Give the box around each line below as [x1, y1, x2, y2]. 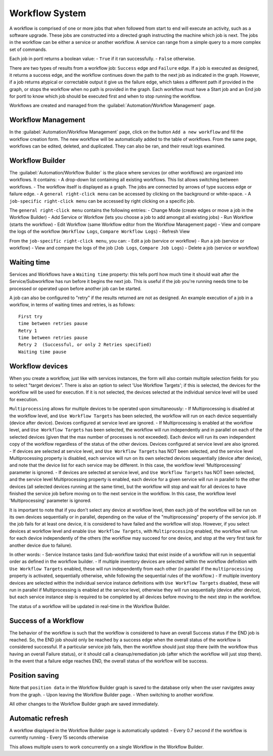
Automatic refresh [9, 714, 68, 723]
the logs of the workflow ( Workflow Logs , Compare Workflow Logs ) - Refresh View [9, 228, 190, 234]
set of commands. [9, 46, 48, 53]
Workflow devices [9, 362, 68, 370]
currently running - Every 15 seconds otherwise [9, 734, 109, 740]
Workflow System [9, 8, 86, 19]
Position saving [9, 671, 59, 680]
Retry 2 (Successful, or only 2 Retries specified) [18, 342, 152, 348]
